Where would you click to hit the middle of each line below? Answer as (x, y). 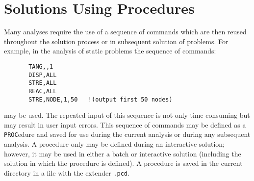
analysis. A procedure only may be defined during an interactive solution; (114, 144)
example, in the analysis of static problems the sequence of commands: (110, 51)
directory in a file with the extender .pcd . (67, 172)
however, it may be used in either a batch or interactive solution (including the (123, 153)
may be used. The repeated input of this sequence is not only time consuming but (127, 115)
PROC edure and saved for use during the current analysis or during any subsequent (127, 134)
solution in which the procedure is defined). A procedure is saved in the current (123, 163)
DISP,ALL (43, 75)
